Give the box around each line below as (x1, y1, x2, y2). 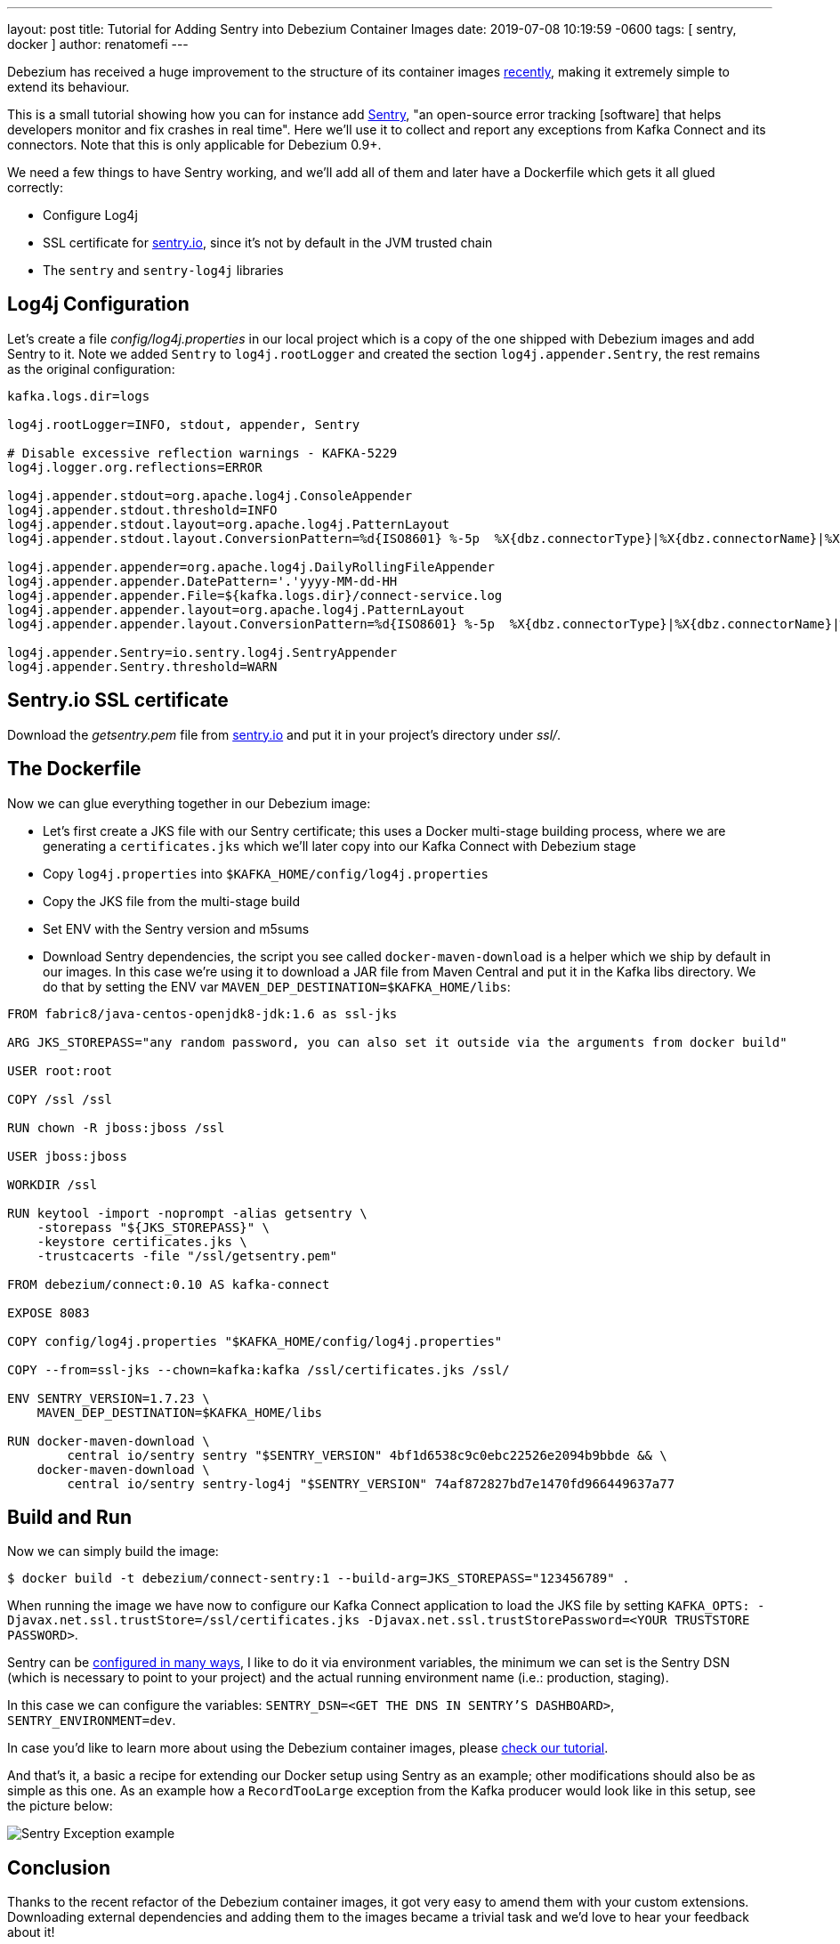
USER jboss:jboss (7, 1148, 127, 1163)
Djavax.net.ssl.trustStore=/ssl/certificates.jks (7, 1613, 360, 1628)
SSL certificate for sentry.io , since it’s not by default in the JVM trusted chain (43, 235, 493, 250)
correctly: (7, 180, 64, 195)
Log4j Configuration (7, 293, 190, 316)
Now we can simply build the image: (7, 1543, 219, 1559)
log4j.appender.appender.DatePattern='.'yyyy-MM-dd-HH (7, 573, 398, 588)
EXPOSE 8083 (7, 1305, 90, 1320)
